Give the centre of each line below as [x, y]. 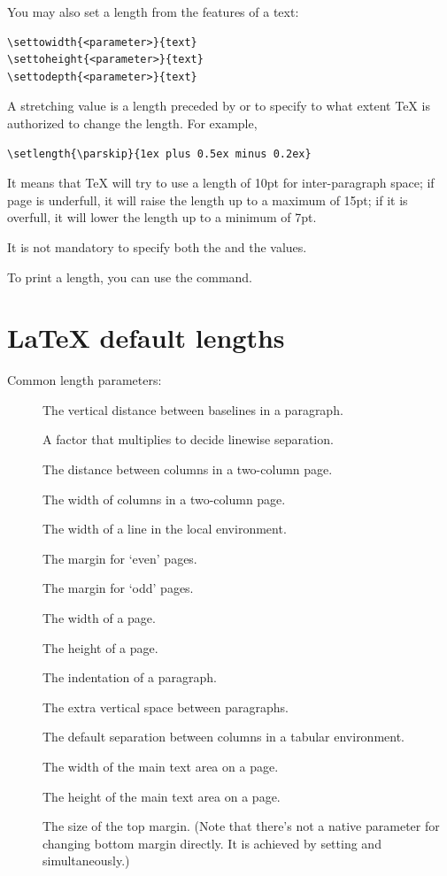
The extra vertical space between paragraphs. [166, 707]
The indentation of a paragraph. [130, 677]
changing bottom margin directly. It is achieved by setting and [212, 843]
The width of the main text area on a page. [161, 766]
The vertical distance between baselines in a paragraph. [193, 409]
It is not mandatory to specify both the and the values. [157, 246]
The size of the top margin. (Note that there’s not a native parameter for [241, 826]
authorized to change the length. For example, [132, 123]
